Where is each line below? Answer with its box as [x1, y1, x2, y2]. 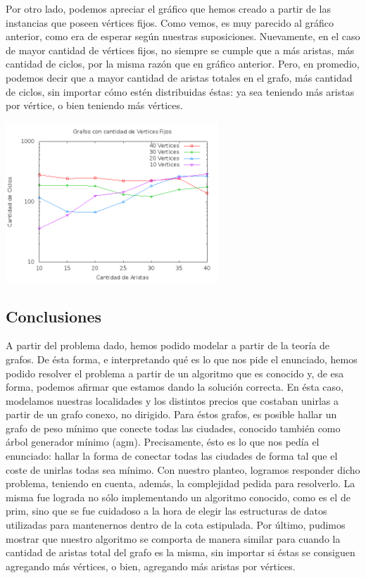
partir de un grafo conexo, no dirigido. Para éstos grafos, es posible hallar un [6, 407, 337, 422]
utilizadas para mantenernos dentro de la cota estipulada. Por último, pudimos [6, 517, 346, 532]
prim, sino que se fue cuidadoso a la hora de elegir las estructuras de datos [6, 503, 327, 518]
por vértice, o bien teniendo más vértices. [6, 98, 183, 113]
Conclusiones [6, 305, 102, 327]
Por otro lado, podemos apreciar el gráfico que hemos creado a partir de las [6, 1, 331, 15]
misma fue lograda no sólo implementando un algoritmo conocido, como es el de [6, 489, 351, 504]
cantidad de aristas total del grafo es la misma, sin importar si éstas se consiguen [6, 545, 355, 560]
